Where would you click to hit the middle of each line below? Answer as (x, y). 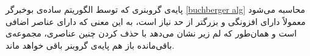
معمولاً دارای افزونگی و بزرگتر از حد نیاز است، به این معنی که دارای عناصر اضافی (156, 21)
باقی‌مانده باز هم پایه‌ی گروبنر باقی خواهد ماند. (90, 45)
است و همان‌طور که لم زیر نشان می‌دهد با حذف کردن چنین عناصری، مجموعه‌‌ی (151, 33)
